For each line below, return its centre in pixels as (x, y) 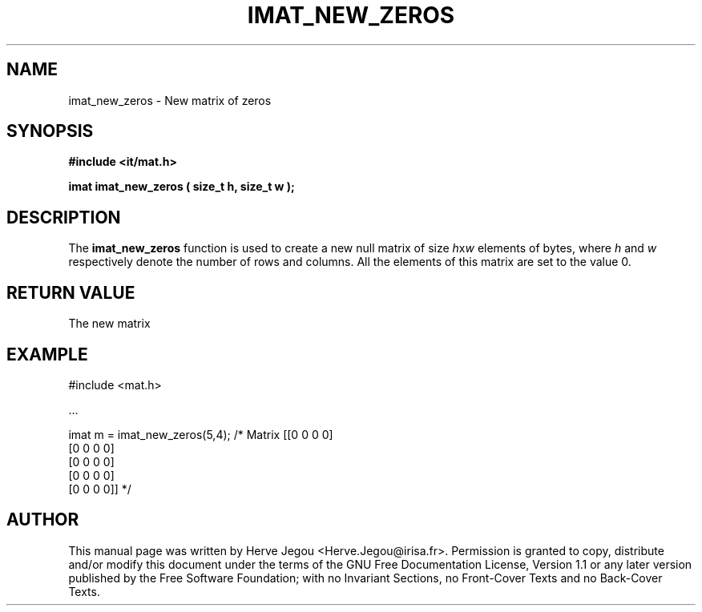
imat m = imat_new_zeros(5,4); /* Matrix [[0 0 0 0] (201, 434)
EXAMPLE (47, 354)
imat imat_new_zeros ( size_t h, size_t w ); (182, 187)
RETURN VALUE (71, 292)
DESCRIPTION (64, 217)
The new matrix (109, 324)
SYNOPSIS (50, 131)
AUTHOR (43, 520)
